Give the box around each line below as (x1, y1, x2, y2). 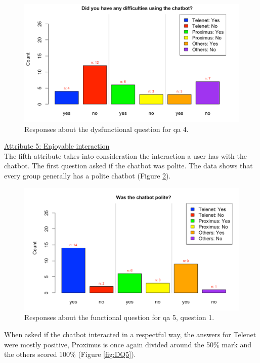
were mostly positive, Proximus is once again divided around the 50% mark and (4, 339, 252, 349)
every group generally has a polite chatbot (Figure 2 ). (4, 170, 171, 181)
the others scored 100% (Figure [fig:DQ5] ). (4, 349, 136, 359)
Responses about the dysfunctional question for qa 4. (24, 123, 189, 134)
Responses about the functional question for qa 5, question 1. (24, 312, 214, 323)
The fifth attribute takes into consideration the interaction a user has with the (4, 150, 247, 161)
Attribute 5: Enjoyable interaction (4, 141, 110, 151)
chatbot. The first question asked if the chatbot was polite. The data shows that (4, 160, 253, 171)
